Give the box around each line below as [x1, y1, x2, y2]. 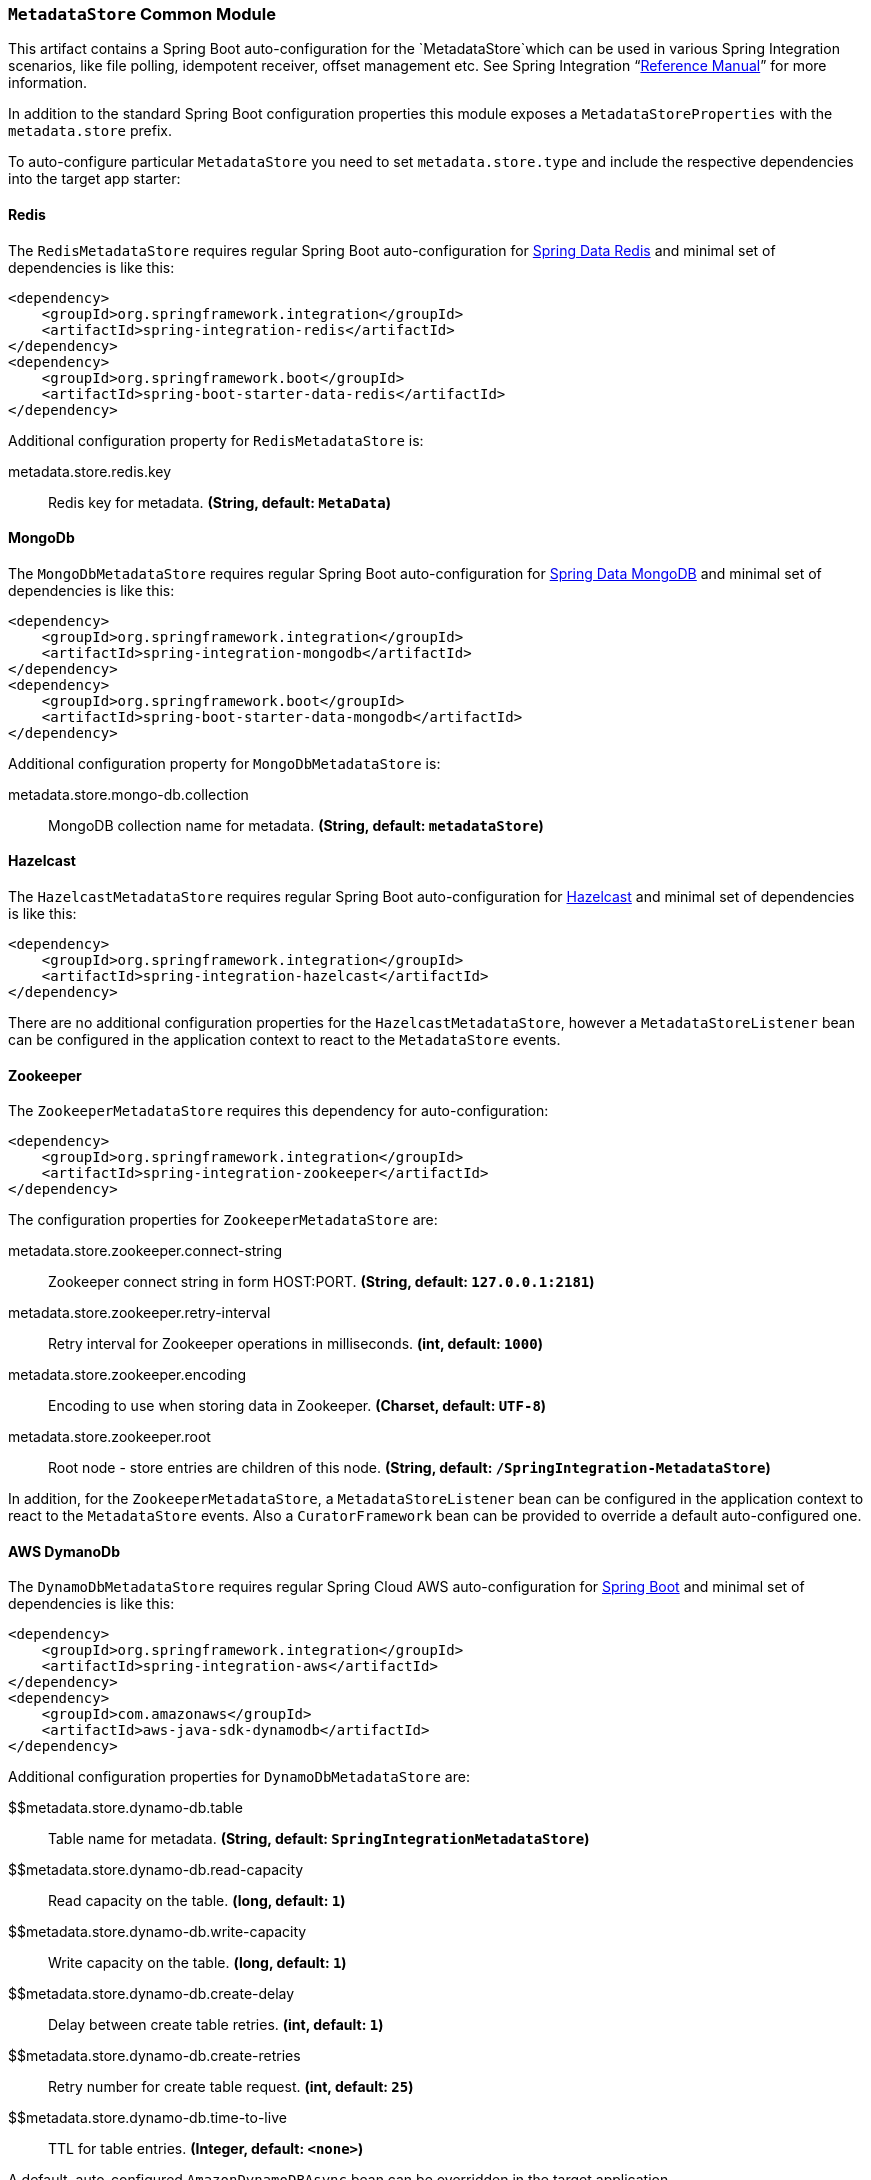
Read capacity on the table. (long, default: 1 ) [48, 1892, 346, 1910]
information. [8, 74, 88, 92]
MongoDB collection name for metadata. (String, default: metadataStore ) [48, 816, 544, 834]
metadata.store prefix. [8, 122, 172, 140]
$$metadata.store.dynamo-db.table [8, 1799, 243, 1817]
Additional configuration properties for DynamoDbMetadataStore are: [8, 1768, 470, 1786]
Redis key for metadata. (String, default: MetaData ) [48, 493, 391, 511]
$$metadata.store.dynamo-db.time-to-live [8, 2109, 287, 2127]
